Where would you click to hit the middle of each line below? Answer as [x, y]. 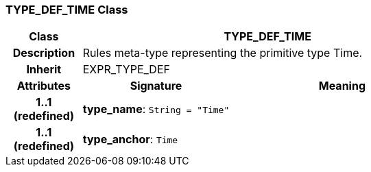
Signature [156, 86]
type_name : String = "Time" [156, 109]
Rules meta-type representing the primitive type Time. [223, 53]
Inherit [44, 70]
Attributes [44, 86]
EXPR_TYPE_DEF [126, 70]
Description [44, 53]
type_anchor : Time [130, 139]
